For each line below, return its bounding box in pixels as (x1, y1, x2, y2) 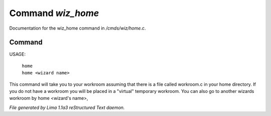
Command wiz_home (9, 8, 99, 19)
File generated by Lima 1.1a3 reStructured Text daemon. (9, 104, 125, 110)
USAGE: (9, 51, 26, 57)
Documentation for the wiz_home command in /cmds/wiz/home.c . (9, 25, 146, 31)
